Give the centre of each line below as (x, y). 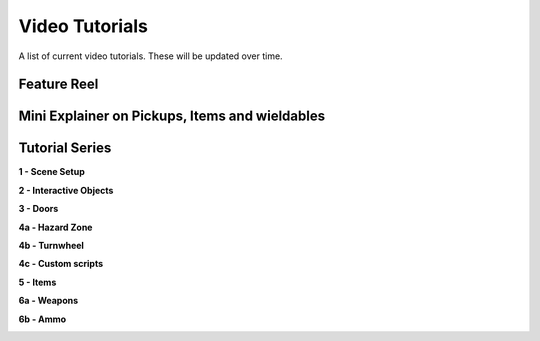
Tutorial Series (65, 148)
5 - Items (37, 282)
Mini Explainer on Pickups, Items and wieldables (171, 116)
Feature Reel (58, 84)
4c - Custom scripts (61, 264)
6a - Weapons (48, 301)
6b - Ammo (42, 319)
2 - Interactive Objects (66, 190)
